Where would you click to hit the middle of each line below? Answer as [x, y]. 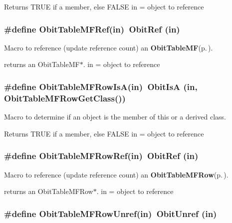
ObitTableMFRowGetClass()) [65, 98]
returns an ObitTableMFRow [49, 191]
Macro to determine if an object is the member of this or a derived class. [115, 117]
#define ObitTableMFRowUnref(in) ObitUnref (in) [111, 213]
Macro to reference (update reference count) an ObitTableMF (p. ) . [109, 47]
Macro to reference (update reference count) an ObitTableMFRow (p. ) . [116, 174]
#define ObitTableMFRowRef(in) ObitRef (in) [101, 156]
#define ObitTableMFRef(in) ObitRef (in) [92, 29]
